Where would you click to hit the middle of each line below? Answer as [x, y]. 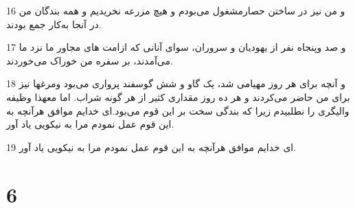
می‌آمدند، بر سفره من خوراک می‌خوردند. [90, 60]
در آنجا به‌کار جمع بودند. [54, 24]
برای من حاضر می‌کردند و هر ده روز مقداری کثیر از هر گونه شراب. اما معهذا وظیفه [178, 96]
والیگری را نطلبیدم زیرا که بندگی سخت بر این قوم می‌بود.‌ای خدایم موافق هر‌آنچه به [178, 110]
